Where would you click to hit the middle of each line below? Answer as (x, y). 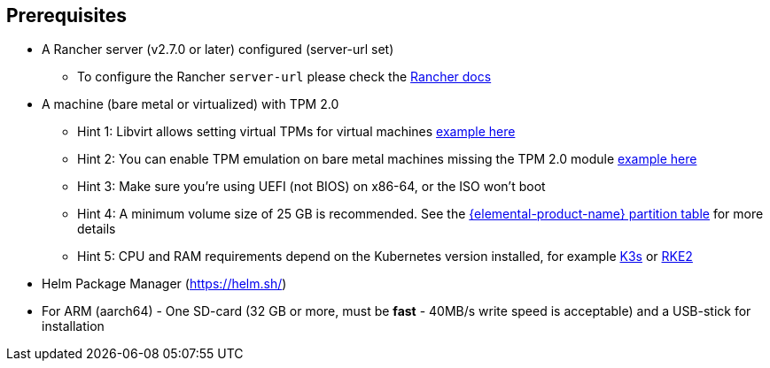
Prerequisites (66, 15)
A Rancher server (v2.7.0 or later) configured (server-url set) (218, 50)
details (97, 229)
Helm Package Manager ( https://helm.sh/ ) (164, 284)
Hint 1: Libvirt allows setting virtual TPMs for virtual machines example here (296, 132)
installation (73, 326)
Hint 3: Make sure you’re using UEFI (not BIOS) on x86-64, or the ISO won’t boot (311, 187)
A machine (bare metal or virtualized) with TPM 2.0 (191, 104)
